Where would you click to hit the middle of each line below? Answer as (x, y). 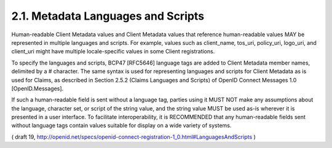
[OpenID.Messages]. (38, 88)
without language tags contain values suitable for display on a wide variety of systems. (121, 125)
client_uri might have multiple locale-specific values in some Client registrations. (113, 52)
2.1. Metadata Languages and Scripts (108, 16)
